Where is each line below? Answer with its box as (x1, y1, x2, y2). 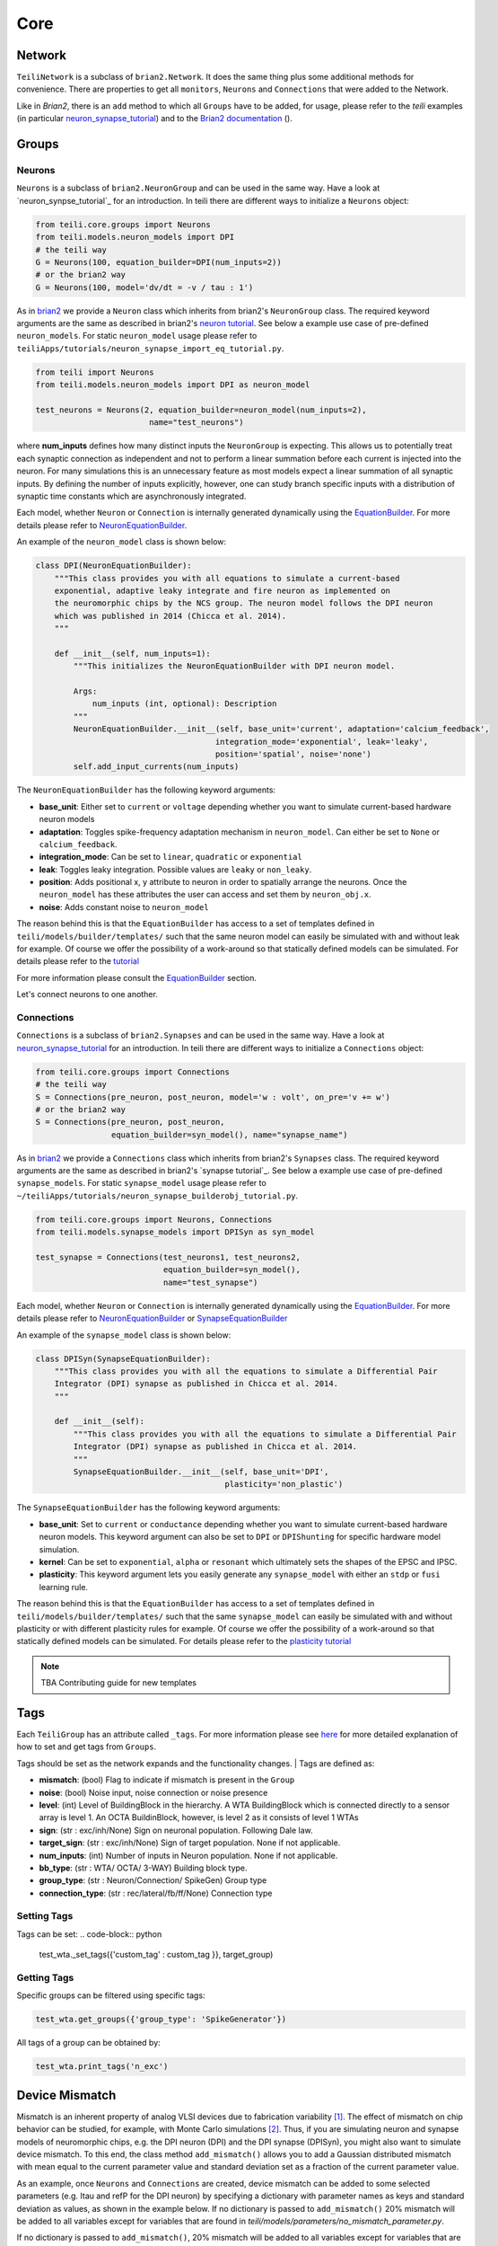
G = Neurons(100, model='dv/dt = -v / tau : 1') (35, 282, 254, 292)
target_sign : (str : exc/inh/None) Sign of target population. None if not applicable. (39, 1837, 341, 1848)
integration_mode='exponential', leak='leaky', (214, 737, 429, 747)
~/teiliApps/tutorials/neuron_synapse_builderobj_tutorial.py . (16, 1190, 299, 1201)
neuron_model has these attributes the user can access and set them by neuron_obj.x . (39, 889, 371, 900)
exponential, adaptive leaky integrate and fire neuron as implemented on (54, 585, 390, 596)
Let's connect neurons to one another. (16, 989, 159, 1000)
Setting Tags (16, 1910, 74, 1923)
